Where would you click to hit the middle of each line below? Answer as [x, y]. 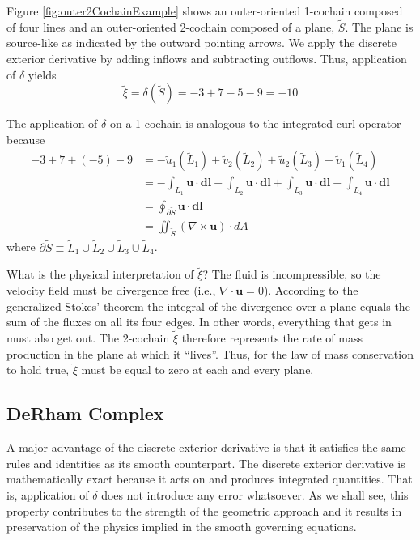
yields [42, 74]
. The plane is [379, 26]
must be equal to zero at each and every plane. [197, 370]
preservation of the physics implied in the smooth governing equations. [182, 527]
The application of [52, 123]
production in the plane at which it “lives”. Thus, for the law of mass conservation [210, 353]
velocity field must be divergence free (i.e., [111, 289]
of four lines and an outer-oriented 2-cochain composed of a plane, [171, 26]
